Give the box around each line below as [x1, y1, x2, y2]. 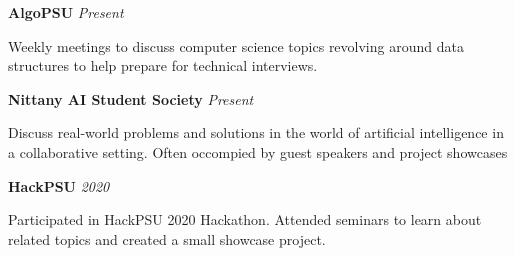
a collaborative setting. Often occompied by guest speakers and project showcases [8, 141, 508, 162]
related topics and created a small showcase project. [8, 228, 326, 249]
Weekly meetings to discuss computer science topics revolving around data [8, 35, 464, 56]
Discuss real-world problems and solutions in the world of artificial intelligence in [8, 122, 504, 143]
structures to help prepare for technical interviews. [8, 55, 318, 76]
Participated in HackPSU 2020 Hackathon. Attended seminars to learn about [8, 209, 482, 230]
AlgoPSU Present [8, 2, 124, 22]
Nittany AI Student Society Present [8, 88, 254, 109]
